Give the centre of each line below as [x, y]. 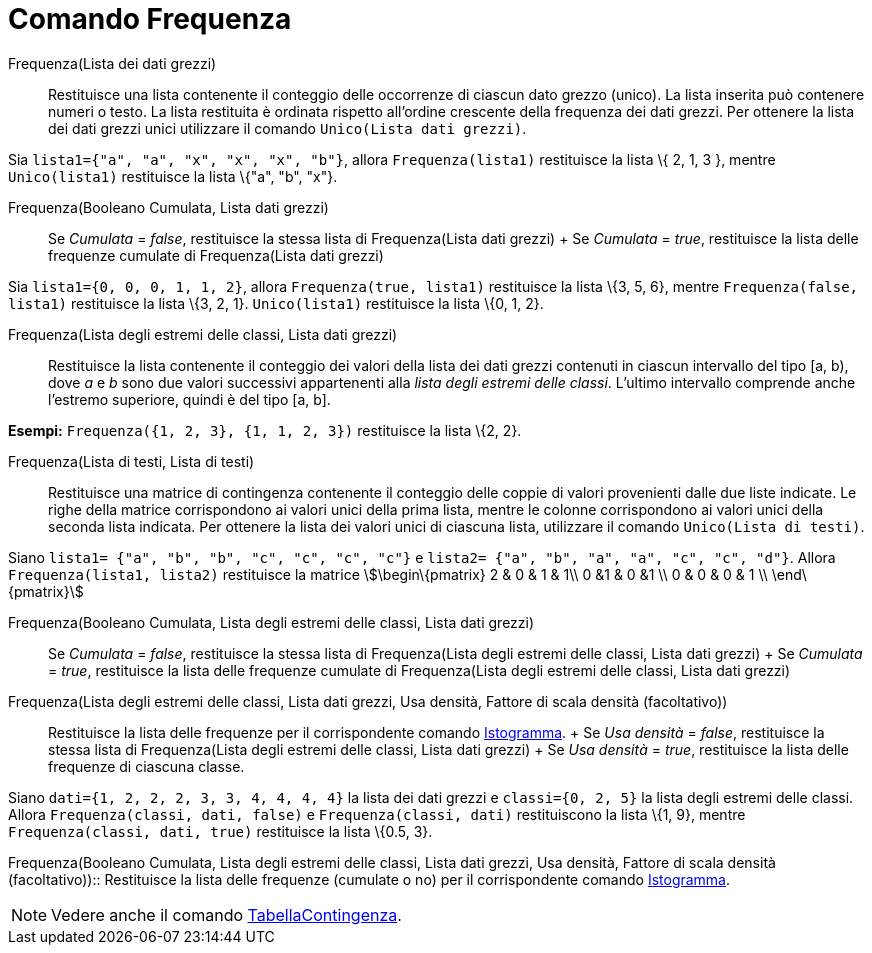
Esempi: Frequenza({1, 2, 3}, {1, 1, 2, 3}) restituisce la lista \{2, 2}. [265, 430]
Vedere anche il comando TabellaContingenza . [226, 914]
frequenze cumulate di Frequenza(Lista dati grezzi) [216, 255]
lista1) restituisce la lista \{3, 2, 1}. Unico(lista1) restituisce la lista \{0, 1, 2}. [276, 303]
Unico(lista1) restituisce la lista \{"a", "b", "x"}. [173, 176]
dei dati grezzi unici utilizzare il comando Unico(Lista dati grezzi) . [287, 128]
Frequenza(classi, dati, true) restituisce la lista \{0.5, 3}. [220, 831]
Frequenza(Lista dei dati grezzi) [112, 63]
